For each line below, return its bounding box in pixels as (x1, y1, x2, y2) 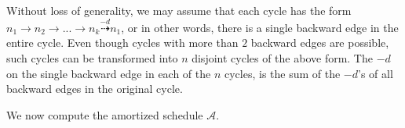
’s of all (358, 65, 393, 81)
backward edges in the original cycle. (6, 80, 183, 97)
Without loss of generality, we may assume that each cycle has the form (6, 2, 352, 18)
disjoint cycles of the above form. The (192, 50, 373, 66)
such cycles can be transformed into (6, 50, 178, 66)
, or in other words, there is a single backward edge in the (121, 19, 399, 35)
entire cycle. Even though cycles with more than (6, 34, 239, 51)
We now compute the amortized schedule (6, 106, 203, 123)
